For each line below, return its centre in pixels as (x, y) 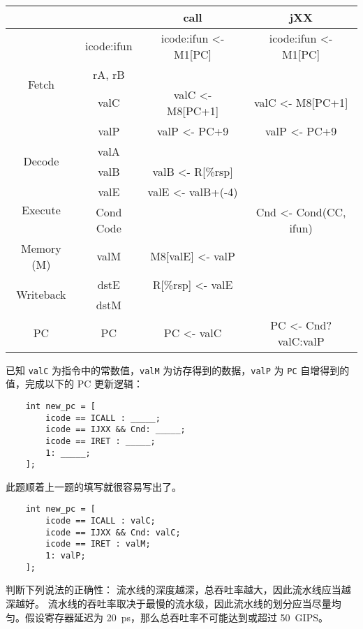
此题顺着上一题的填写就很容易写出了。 (94, 486)
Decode (41, 161)
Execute (41, 209)
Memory (41, 248)
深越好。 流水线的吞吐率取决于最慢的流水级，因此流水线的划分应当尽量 (169, 603)
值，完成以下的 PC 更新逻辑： (74, 384)
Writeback (41, 295)
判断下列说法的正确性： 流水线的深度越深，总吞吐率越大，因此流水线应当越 (178, 590)
